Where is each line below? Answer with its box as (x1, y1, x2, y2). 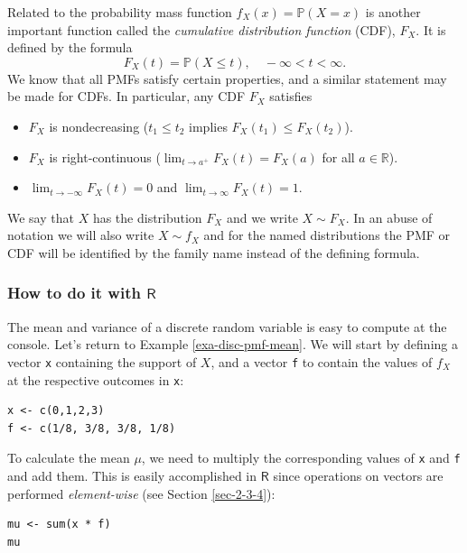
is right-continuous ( (49, 147, 161, 166)
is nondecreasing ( (49, 116, 149, 135)
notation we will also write (7, 226, 154, 244)
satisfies (269, 87, 313, 106)
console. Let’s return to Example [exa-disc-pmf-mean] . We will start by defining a (7, 335, 458, 354)
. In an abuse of (345, 207, 433, 226)
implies (189, 116, 228, 135)
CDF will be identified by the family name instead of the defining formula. (7, 243, 420, 262)
